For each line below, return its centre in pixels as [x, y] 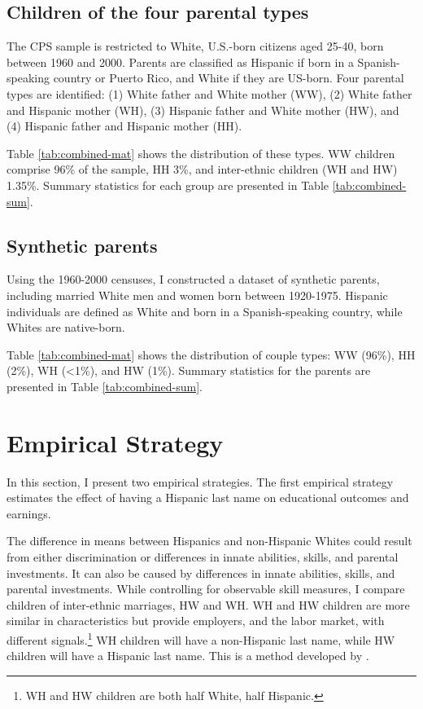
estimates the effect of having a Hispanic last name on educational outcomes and [208, 498]
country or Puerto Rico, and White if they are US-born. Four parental [229, 78]
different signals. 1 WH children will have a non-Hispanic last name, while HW [201, 638]
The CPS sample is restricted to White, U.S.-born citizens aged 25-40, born [195, 46]
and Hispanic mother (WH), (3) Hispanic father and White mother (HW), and [203, 110]
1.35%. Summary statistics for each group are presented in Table [168, 185]
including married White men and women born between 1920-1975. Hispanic [197, 295]
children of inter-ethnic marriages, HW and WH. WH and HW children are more [208, 604]
